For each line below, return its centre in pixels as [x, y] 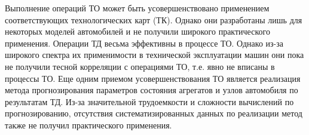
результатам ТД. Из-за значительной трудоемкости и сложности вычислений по [149, 101]
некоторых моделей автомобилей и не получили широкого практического [137, 31]
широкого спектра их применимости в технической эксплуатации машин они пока [154, 55]
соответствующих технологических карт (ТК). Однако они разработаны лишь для [154, 19]
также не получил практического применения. [88, 125]
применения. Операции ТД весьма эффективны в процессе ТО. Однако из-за [144, 43]
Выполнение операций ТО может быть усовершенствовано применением [137, 8]
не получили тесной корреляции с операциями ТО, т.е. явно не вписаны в [140, 66]
